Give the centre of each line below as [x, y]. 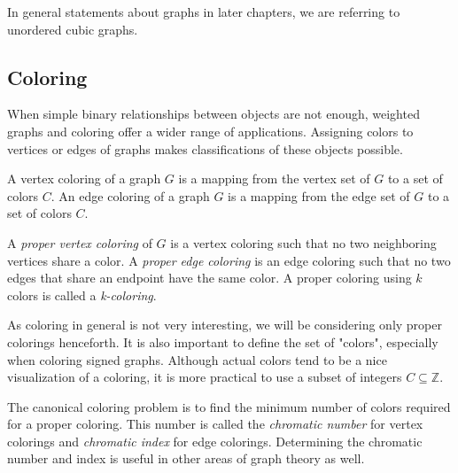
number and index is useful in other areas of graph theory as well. [186, 458]
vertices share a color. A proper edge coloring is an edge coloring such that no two [229, 260]
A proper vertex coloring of [80, 242]
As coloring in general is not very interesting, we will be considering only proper [225, 325]
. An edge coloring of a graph [130, 195]
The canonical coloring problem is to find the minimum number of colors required [229, 406]
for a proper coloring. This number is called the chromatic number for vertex [215, 424]
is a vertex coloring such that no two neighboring [303, 242]
